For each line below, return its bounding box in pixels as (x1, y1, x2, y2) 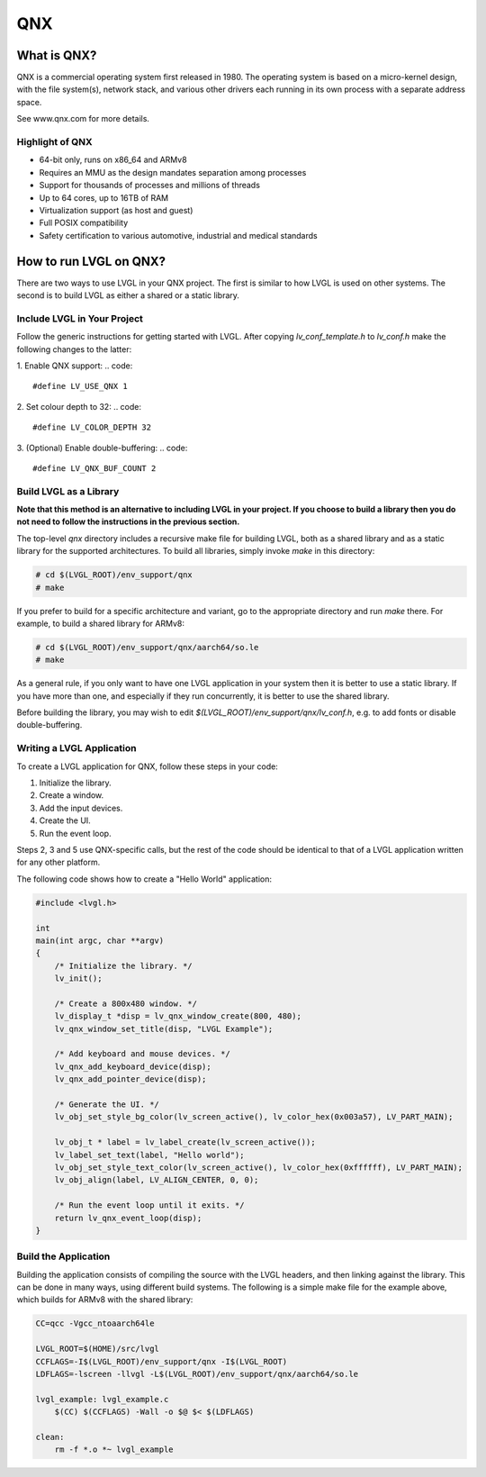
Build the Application (16, 1250, 111, 1263)
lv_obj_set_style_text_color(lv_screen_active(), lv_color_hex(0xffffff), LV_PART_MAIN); (54, 1162, 463, 1173)
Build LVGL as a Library (16, 485, 120, 497)
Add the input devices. (39, 802, 123, 813)
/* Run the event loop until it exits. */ (54, 1201, 245, 1210)
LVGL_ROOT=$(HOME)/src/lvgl (35, 1344, 159, 1355)
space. (16, 96, 42, 107)
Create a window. (39, 790, 104, 801)
